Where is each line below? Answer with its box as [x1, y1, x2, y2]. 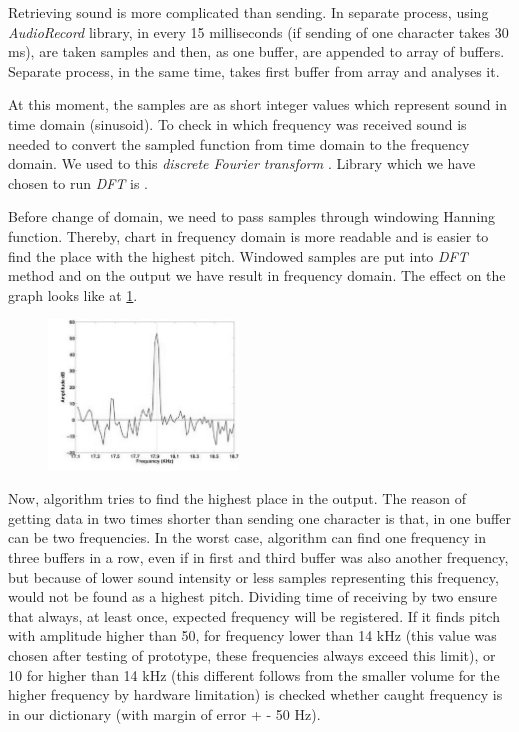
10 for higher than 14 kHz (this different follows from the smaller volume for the [8, 664, 500, 685]
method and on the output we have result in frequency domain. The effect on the [8, 265, 506, 286]
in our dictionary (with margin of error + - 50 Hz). [8, 703, 321, 724]
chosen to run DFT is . [8, 172, 149, 193]
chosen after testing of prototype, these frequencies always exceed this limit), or [8, 645, 496, 665]
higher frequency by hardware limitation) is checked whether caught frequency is [8, 684, 503, 705]
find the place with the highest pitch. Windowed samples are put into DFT [8, 245, 468, 266]
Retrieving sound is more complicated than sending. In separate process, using [8, 2, 489, 22]
